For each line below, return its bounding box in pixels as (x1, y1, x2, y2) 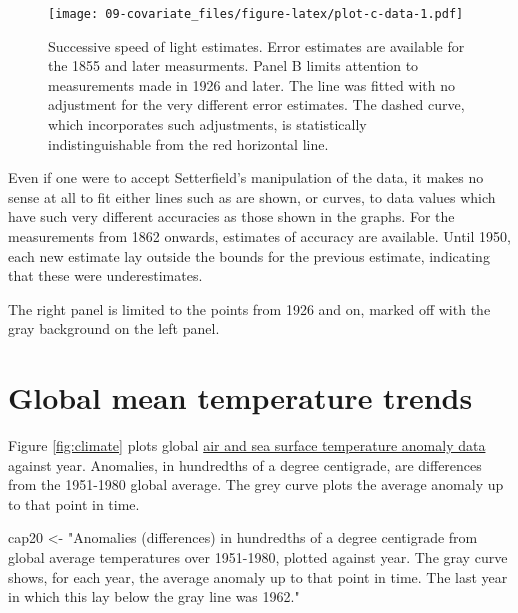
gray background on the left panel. (8, 318, 220, 339)
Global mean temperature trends (8, 377, 473, 418)
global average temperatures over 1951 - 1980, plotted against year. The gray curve (8, 547, 508, 568)
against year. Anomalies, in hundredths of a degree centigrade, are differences (8, 454, 482, 475)
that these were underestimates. (8, 265, 203, 286)
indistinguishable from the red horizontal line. (48, 133, 329, 154)
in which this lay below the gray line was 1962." (8, 586, 300, 607)
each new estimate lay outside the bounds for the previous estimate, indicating (8, 245, 490, 266)
